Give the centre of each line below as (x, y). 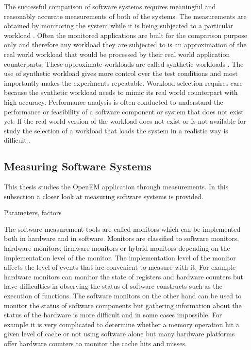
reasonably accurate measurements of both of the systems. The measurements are (125, 16)
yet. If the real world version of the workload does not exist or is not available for (125, 121)
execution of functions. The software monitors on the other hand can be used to (123, 296)
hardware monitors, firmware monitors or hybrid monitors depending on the (117, 248)
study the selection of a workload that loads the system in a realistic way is (116, 130)
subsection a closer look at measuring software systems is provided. (104, 196)
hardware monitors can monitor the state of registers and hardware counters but (124, 276)
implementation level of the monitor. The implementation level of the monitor (120, 257)
